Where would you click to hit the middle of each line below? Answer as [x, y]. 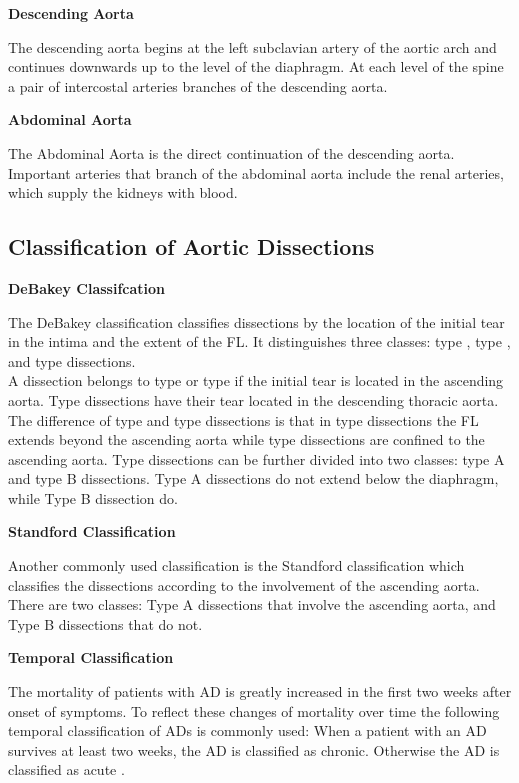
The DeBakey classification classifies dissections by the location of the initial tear [256, 321]
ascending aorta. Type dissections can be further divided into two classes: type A [256, 458]
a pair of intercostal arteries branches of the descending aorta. [198, 85]
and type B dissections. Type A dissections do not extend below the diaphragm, [253, 478]
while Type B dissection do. [93, 497]
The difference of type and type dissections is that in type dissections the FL [243, 419]
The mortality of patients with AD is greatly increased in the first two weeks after [260, 691]
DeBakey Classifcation [87, 287]
